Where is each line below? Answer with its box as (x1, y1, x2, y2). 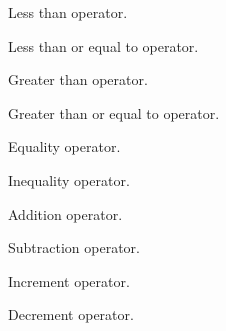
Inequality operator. (8, 169, 130, 190)
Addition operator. (8, 203, 123, 224)
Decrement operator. (8, 304, 134, 325)
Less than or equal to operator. (8, 35, 199, 56)
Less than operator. (8, 2, 128, 22)
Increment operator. (8, 270, 130, 291)
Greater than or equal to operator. (8, 102, 220, 123)
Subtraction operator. (8, 237, 140, 258)
